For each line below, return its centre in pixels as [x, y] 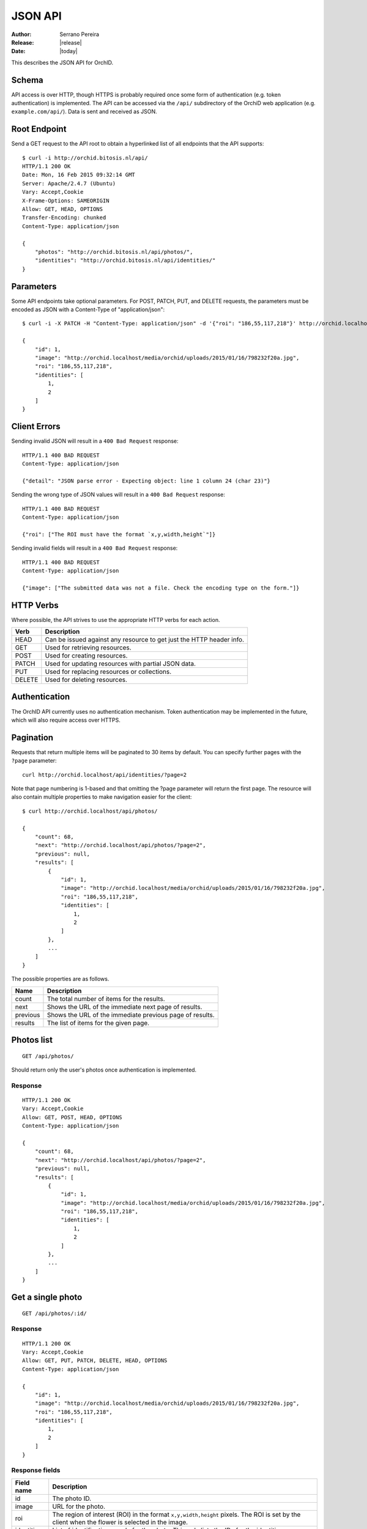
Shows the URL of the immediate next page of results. [124, 1007]
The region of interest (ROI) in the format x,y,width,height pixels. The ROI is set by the [176, 1514]
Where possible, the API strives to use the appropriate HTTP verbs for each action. [116, 620]
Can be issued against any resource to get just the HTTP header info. [145, 640]
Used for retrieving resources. [88, 648]
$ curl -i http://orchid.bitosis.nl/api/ [85, 158]
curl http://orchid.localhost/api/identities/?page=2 [104, 775]
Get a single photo [47, 1297]
